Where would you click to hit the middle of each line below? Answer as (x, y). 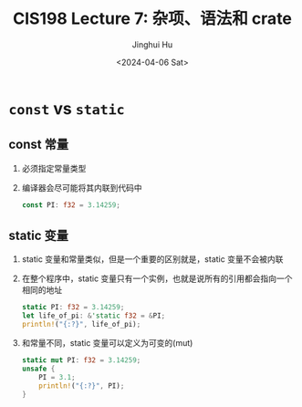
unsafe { (38, 369)
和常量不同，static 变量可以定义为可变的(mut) (107, 343)
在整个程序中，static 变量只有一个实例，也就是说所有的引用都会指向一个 (157, 278)
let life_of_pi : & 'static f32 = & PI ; (94, 316)
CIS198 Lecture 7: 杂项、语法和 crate (152, 19)
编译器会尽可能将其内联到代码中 (82, 187)
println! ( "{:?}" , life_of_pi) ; (81, 325)
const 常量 (39, 145)
